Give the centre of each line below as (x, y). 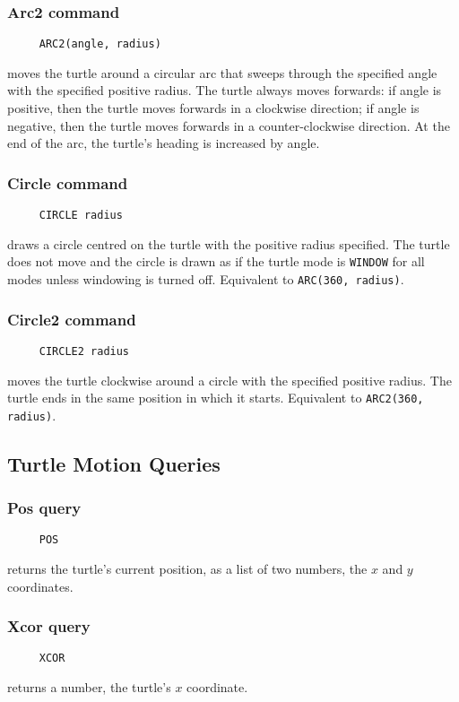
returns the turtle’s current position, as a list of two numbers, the (187, 569)
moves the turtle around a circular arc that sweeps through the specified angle (222, 72)
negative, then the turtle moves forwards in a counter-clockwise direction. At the (229, 125)
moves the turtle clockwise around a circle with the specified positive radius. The (229, 380)
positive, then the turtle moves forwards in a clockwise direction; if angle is (213, 108)
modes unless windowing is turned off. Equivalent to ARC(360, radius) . (206, 278)
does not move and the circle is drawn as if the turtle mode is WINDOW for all (216, 261)
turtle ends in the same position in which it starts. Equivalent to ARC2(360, (216, 398)
